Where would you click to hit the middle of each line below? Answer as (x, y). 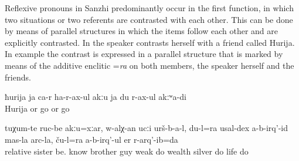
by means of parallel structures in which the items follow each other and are (141, 31)
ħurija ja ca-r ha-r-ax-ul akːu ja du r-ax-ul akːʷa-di (96, 97)
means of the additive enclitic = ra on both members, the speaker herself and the (149, 65)
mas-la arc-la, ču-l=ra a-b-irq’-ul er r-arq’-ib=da (91, 139)
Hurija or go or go (37, 108)
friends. (18, 77)
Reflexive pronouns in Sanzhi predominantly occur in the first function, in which (149, 8)
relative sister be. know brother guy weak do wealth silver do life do (127, 151)
